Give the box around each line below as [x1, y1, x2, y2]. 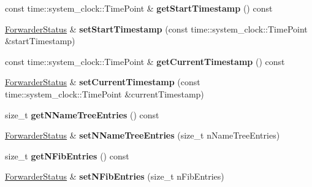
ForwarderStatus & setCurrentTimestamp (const [5, 75, 200, 88]
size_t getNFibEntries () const [5, 149, 129, 162]
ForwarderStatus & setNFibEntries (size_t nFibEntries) [5, 170, 224, 183]
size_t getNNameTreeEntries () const [5, 108, 159, 121]
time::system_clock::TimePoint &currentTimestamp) [5, 87, 204, 100]
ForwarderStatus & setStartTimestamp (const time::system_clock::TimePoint [5, 22, 308, 35]
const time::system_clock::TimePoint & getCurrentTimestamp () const [5, 55, 285, 67]
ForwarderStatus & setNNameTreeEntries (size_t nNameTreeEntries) [5, 129, 280, 142]
